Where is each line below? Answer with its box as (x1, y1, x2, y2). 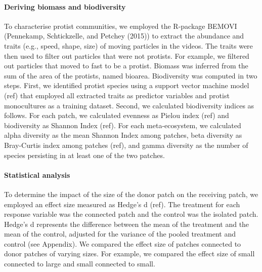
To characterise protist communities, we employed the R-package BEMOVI (4, 20, 237, 31)
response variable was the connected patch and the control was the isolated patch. (4, 209, 258, 219)
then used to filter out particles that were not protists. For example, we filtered (4, 50, 249, 61)
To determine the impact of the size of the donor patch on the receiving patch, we (4, 188, 258, 199)
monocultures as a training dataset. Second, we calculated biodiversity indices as (4, 100, 254, 110)
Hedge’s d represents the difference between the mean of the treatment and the (4, 218, 249, 229)
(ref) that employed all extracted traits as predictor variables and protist (4, 90, 230, 100)
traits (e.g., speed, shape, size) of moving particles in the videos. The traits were (4, 40, 253, 51)
